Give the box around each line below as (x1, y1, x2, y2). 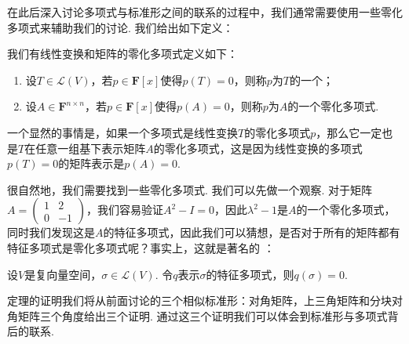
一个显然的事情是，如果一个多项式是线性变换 (7, 124, 238, 140)
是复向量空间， (24, 266, 102, 282)
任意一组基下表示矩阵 (35, 139, 146, 156)
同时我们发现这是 (7, 224, 95, 241)
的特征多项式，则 (206, 266, 294, 282)
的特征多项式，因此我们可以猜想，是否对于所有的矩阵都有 (103, 224, 400, 241)
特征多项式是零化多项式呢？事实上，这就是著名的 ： (7, 239, 275, 255)
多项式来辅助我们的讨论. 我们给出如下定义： (7, 19, 234, 35)
